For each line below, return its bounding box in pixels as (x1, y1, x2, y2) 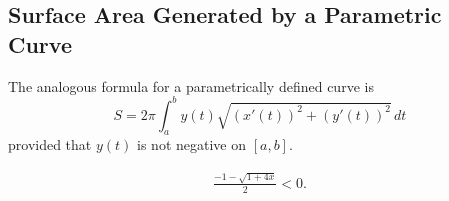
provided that (8, 134, 92, 155)
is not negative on (137, 134, 246, 155)
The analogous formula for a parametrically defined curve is (8, 75, 374, 96)
